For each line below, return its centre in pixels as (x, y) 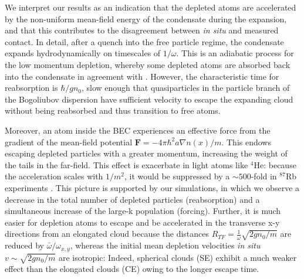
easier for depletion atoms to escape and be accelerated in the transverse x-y (142, 222)
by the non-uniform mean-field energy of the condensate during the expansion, (146, 18)
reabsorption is (31, 88)
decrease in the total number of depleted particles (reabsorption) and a (132, 199)
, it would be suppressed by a (177, 176)
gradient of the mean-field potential (69, 142)
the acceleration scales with (54, 176)
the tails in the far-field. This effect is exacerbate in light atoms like (126, 164)
